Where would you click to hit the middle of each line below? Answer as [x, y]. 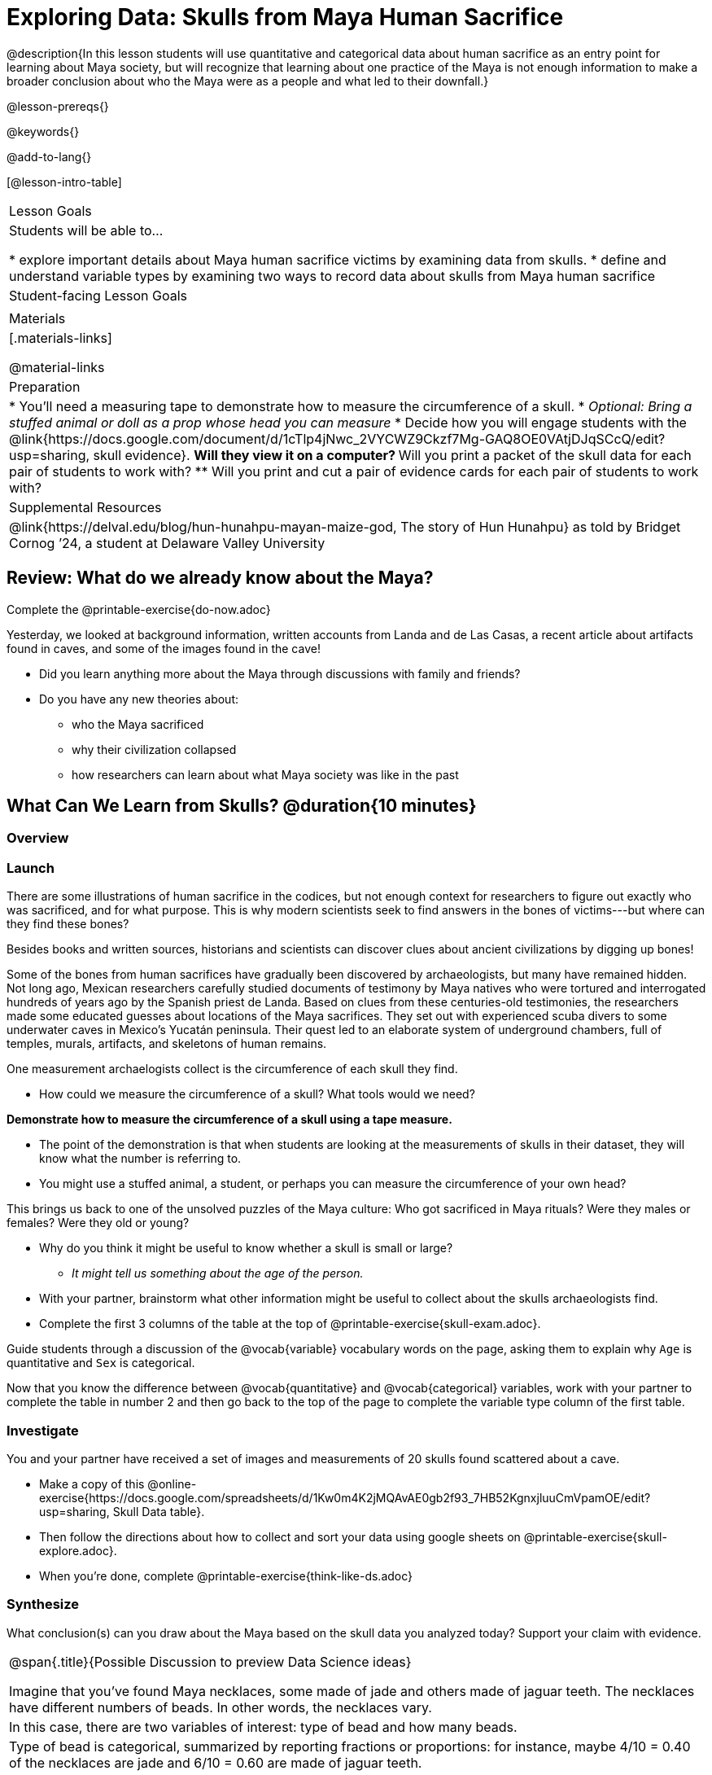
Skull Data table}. [159, 1511]
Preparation [45, 386]
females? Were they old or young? [98, 1223]
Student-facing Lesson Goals [98, 295]
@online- [172, 1484]
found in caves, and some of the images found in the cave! [164, 648]
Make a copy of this [92, 1484]
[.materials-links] [61, 337]
